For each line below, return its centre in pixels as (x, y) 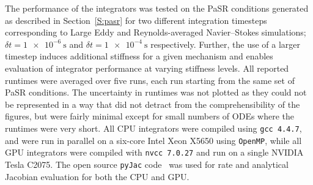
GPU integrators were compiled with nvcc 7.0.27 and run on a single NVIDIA (154, 152)
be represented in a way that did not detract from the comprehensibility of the (153, 104)
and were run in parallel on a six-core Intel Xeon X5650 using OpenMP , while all (153, 140)
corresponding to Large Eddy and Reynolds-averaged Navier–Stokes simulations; (156, 32)
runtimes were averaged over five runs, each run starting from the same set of (150, 80)
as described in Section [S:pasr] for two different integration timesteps (136, 20)
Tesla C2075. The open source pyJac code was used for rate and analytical (147, 164)
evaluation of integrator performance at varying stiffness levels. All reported (147, 68)
